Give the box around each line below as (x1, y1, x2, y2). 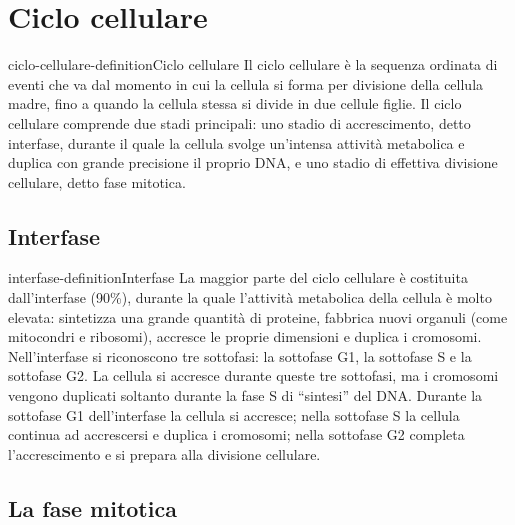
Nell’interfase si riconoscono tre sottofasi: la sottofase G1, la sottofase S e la (8, 345, 472, 366)
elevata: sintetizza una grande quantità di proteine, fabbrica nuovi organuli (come (8, 306, 508, 327)
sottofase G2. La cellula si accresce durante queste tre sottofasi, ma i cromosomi (8, 365, 499, 386)
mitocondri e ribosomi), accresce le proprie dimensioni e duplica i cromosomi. (8, 326, 482, 347)
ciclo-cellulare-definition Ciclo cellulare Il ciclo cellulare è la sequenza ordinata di (8, 54, 498, 75)
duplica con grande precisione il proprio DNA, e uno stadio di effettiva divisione (8, 152, 498, 173)
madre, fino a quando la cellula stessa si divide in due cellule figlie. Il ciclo (8, 93, 462, 114)
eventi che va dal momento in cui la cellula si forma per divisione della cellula (8, 73, 484, 94)
